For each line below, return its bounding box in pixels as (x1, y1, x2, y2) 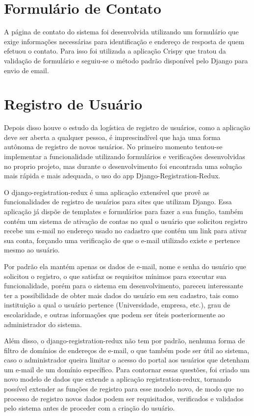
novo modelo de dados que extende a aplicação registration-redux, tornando (4, 374, 231, 384)
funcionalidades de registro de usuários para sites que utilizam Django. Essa (4, 196, 232, 207)
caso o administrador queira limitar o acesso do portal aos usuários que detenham (4, 355, 250, 365)
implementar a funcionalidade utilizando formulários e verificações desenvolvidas (4, 151, 245, 161)
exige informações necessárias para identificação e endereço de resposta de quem (4, 36, 244, 46)
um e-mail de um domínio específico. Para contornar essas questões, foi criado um (4, 364, 250, 374)
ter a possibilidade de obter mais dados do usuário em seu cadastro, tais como (4, 290, 238, 300)
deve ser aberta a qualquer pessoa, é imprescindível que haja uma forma (4, 132, 221, 142)
